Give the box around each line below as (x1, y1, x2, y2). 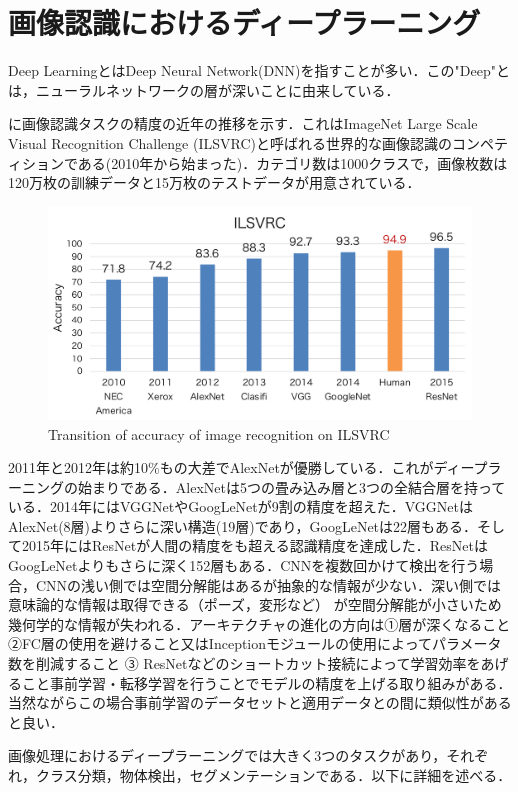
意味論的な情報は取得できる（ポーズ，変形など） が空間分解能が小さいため (8, 594, 502, 615)
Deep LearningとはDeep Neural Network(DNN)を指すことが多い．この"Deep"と (8, 60, 510, 81)
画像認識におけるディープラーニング (8, 2, 481, 43)
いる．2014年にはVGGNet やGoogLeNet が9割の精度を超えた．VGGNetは (8, 496, 474, 517)
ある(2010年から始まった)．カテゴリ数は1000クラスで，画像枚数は (77, 152, 508, 173)
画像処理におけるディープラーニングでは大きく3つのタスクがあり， (8, 745, 447, 766)
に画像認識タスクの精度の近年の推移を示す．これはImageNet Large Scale (8, 113, 478, 134)
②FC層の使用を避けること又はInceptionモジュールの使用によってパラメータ (8, 633, 502, 654)
